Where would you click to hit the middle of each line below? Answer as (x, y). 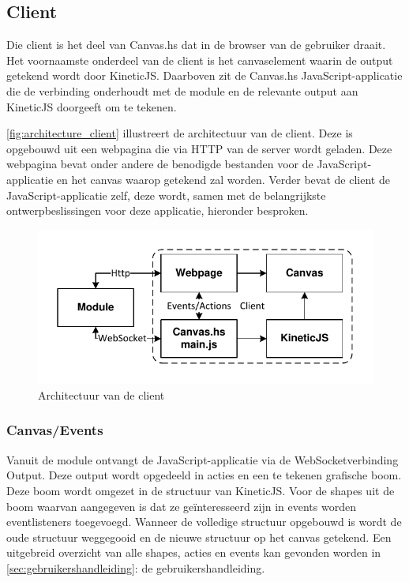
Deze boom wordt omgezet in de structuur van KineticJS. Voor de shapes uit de (201, 490)
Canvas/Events (55, 430)
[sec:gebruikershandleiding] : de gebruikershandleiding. (136, 567)
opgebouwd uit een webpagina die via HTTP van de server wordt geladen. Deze (199, 148)
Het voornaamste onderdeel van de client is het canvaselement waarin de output (200, 60)
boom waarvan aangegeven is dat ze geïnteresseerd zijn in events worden (181, 506)
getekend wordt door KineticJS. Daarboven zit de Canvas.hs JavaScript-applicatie (204, 75)
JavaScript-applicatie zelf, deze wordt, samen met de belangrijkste (166, 195)
